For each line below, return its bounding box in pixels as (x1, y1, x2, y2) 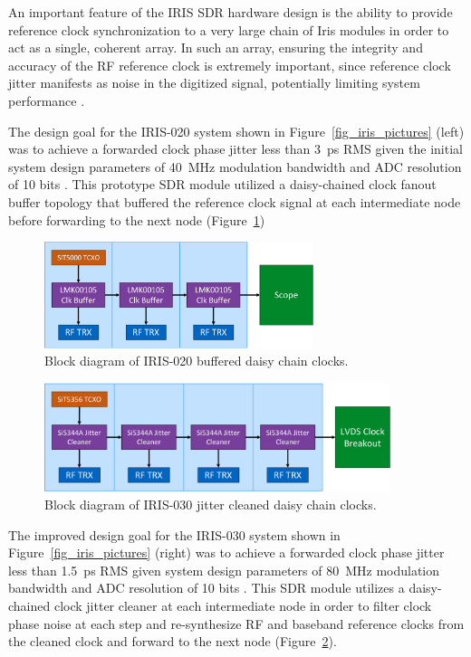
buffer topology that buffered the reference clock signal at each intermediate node (8, 192, 461, 211)
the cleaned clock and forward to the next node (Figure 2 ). (8, 632, 337, 651)
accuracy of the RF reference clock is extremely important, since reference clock (8, 55, 451, 74)
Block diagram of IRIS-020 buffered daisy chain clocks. (44, 351, 349, 370)
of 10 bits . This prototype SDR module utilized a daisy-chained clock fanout (8, 175, 437, 194)
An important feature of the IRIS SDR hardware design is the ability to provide (8, 3, 453, 21)
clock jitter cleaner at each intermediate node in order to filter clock (53, 595, 432, 614)
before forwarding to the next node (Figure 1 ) (8, 210, 265, 229)
